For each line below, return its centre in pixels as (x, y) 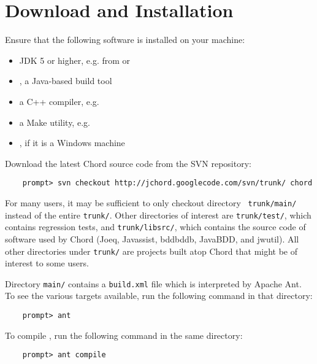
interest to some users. (47, 263)
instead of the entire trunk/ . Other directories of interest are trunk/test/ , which (158, 215)
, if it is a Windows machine (72, 143)
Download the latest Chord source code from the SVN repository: (128, 163)
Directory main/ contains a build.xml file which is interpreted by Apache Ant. (153, 283)
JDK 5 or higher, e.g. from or (75, 60)
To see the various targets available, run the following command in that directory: (159, 296)
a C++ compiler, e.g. (59, 101)
